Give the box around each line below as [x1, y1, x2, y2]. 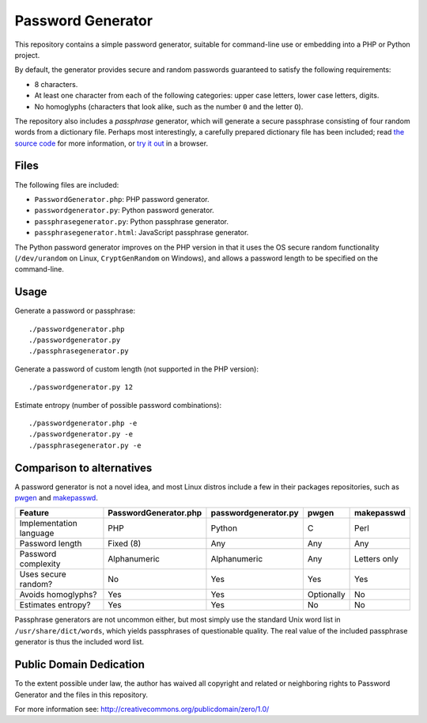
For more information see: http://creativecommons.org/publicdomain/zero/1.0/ [14, 704, 270, 713]
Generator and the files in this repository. [14, 690, 149, 699]
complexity [19, 558, 61, 569]
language [19, 527, 55, 538]
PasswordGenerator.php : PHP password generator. [34, 194, 210, 204]
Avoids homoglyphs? [19, 589, 97, 600]
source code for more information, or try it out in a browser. [14, 139, 209, 148]
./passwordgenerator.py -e [28, 430, 134, 439]
